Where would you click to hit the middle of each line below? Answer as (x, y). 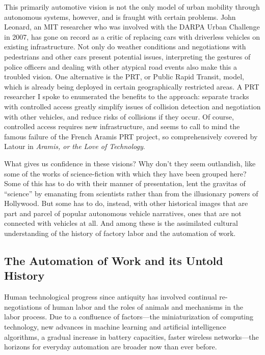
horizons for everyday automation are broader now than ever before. (111, 347)
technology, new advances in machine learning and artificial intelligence (115, 327)
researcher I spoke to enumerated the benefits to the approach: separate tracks (127, 96)
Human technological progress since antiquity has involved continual (111, 297)
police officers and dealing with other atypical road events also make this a (121, 66)
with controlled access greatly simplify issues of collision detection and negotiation (132, 106)
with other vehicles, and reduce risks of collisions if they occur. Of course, (119, 116)
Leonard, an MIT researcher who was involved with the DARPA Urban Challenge (132, 27)
